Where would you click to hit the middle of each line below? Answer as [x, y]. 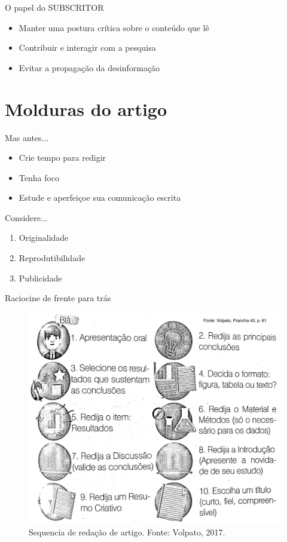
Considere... [26, 217]
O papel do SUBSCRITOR [54, 7]
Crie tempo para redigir [62, 157]
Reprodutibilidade [52, 258]
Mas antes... [27, 137]
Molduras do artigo [86, 108]
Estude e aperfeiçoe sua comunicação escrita [100, 197]
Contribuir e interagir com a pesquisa [87, 48]
